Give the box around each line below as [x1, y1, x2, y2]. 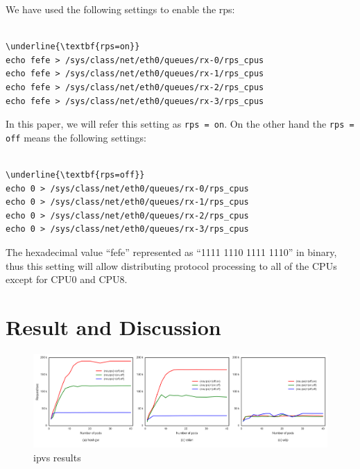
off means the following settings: [6, 130, 146, 144]
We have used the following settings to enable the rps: [6, 2, 235, 16]
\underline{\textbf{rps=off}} [6, 170, 145, 180]
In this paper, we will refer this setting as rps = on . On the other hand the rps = [6, 117, 354, 131]
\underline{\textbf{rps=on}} [6, 42, 140, 52]
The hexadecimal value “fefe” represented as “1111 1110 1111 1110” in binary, [6, 245, 337, 259]
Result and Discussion [6, 313, 221, 341]
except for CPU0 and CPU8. [6, 272, 128, 287]
